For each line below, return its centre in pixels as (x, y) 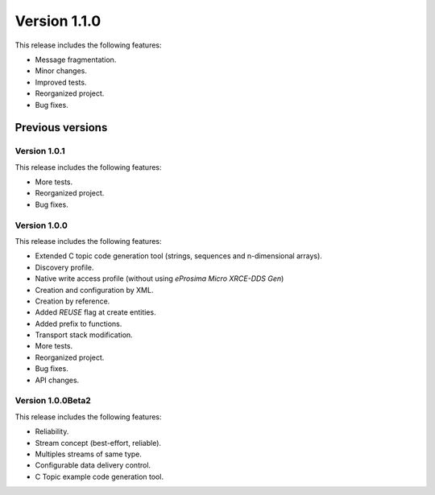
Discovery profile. (64, 267)
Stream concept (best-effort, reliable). (98, 443)
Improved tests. (61, 82)
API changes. (57, 380)
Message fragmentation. (76, 60)
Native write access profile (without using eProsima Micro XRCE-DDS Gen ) (159, 278)
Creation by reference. (72, 301)
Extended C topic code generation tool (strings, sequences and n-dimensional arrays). (178, 256)
